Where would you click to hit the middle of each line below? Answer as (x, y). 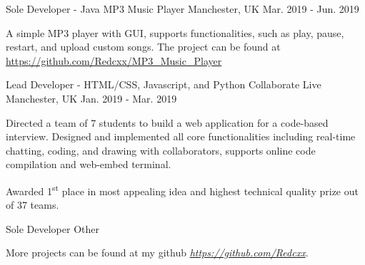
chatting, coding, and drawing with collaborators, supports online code (161, 150)
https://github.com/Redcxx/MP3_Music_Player (114, 60)
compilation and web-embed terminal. (89, 164)
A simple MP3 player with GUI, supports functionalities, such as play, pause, (175, 32)
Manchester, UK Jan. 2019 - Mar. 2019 (91, 98)
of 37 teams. (32, 205)
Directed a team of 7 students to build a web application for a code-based (167, 122)
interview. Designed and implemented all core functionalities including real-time (181, 136)
